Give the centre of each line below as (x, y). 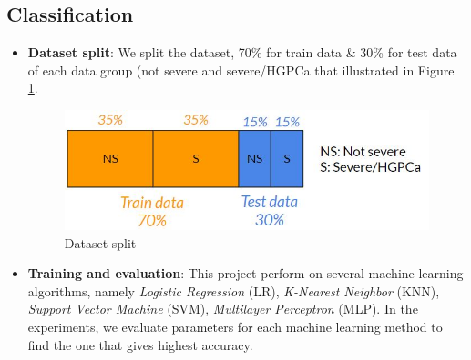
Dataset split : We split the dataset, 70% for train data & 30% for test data (242, 52)
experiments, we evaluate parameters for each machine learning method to (235, 326)
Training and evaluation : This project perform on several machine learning (246, 273)
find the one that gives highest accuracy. (140, 344)
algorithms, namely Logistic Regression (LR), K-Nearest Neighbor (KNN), (234, 290)
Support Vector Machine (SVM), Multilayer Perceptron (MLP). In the (223, 309)
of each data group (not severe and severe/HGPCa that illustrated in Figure (241, 70)
